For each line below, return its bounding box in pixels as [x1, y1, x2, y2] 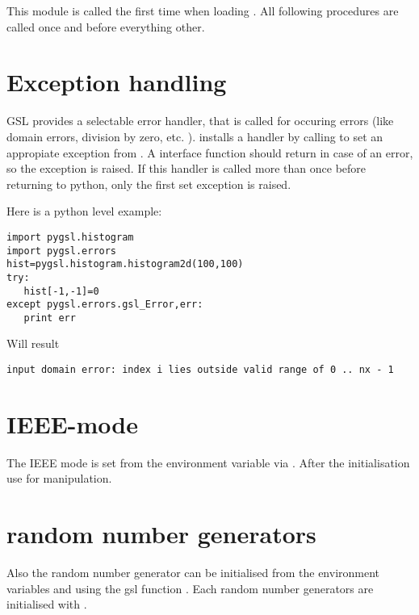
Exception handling [6, 65, 227, 98]
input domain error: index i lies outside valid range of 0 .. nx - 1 [6, 364, 394, 376]
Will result [6, 335, 60, 352]
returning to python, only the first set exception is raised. [6, 175, 291, 192]
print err [23, 312, 76, 324]
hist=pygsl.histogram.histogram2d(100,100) [6, 258, 244, 270]
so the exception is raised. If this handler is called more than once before [6, 160, 367, 177]
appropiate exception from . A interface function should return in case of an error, [6, 144, 413, 161]
